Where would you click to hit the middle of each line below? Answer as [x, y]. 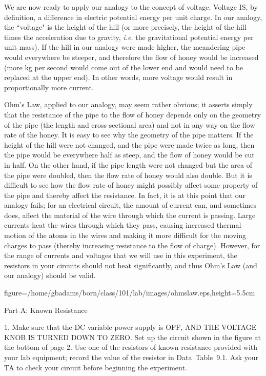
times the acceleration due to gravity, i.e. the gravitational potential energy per [129, 37]
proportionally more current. [49, 87]
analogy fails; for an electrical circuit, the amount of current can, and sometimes [130, 205]
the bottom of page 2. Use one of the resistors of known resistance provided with [131, 347]
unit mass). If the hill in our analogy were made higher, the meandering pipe [125, 47]
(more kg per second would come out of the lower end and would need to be [124, 67]
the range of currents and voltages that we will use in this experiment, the [121, 255]
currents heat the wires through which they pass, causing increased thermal [123, 225]
